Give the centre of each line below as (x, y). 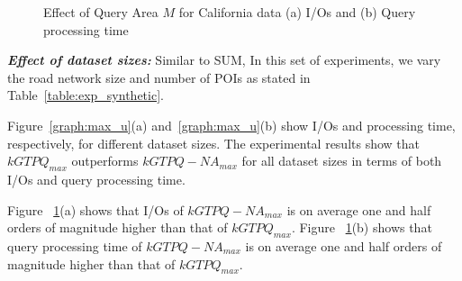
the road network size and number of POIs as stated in (159, 77)
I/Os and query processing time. (96, 179)
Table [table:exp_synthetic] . (86, 95)
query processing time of (75, 245)
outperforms (105, 161)
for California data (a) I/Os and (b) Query (297, 12)
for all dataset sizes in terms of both (342, 161)
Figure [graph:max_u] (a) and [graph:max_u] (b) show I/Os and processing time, (231, 125)
